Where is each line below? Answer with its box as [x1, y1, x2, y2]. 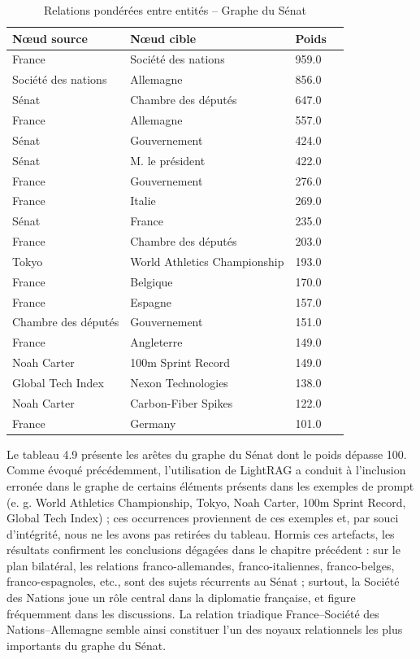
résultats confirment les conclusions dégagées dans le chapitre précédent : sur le [6, 541, 401, 558]
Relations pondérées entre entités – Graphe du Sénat [43, 2, 306, 18]
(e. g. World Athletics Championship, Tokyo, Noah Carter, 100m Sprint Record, [6, 493, 406, 510]
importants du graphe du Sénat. [6, 636, 167, 653]
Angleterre [130, 334, 183, 351]
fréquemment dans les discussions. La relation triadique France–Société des [6, 604, 379, 622]
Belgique [130, 273, 173, 290]
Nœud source [12, 29, 88, 46]
